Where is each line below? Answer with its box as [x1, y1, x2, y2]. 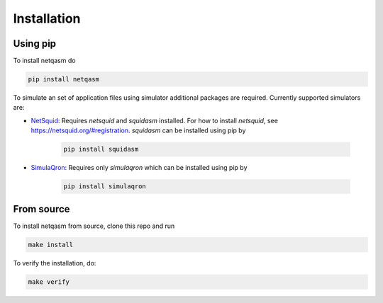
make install [28, 241, 74, 248]
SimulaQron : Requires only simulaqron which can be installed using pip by [30, 164, 248, 172]
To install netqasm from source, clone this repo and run [13, 222, 175, 230]
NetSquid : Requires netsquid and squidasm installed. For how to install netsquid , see [30, 116, 278, 125]
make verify [28, 278, 70, 286]
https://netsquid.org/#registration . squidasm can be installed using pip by [30, 126, 246, 135]
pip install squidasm [63, 145, 139, 154]
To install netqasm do [13, 57, 76, 65]
